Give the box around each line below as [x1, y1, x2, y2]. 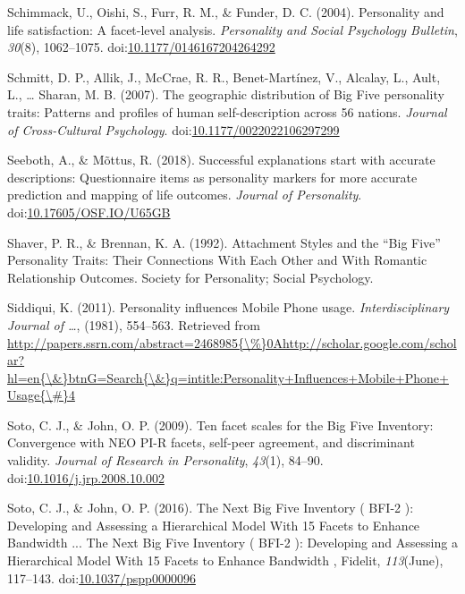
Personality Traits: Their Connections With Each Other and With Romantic [7, 250, 427, 269]
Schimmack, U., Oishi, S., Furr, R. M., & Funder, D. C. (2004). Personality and [7, 3, 444, 21]
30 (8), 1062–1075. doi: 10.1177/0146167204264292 [7, 38, 275, 56]
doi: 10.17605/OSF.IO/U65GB [7, 202, 171, 221]
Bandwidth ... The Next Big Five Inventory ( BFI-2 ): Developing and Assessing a [7, 533, 458, 552]
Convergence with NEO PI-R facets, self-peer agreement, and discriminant [7, 433, 415, 452]
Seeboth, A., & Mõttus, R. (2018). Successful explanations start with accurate [7, 150, 435, 169]
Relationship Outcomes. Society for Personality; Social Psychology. [7, 267, 374, 286]
